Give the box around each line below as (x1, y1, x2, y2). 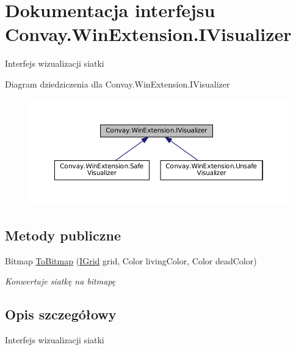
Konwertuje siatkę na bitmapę (5, 275, 116, 288)
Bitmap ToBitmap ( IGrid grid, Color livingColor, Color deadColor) (5, 254, 257, 267)
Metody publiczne (5, 225, 121, 244)
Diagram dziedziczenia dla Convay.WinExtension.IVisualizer (5, 77, 230, 90)
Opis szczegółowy (5, 305, 117, 324)
